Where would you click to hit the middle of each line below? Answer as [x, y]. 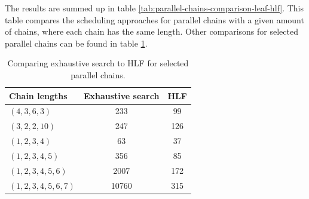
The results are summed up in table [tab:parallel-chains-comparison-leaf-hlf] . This [154, 8]
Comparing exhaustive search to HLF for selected [98, 63]
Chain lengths [38, 95]
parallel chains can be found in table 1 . [76, 43]
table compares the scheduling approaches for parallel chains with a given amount [154, 19]
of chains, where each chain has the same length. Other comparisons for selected [152, 31]
